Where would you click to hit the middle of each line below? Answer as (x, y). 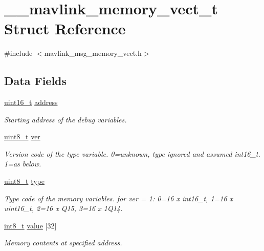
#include (18, 53)
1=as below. (23, 164)
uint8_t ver (22, 137)
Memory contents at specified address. (63, 243)
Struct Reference (65, 28)
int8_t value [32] (30, 225)
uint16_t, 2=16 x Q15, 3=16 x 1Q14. (63, 208)
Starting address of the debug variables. (65, 119)
